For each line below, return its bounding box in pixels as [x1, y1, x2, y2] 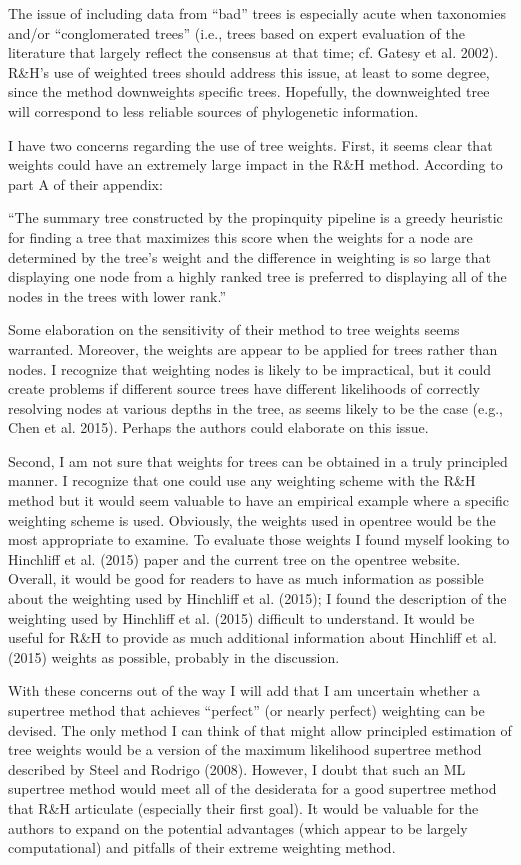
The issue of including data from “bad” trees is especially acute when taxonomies [8, 3, 506, 23]
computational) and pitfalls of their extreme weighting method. [8, 837, 396, 858]
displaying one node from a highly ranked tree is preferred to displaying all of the [8, 266, 507, 287]
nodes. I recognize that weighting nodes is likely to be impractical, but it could [8, 358, 491, 379]
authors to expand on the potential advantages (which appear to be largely [8, 817, 468, 838]
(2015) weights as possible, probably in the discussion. [8, 646, 340, 667]
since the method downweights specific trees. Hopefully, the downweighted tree [8, 81, 490, 102]
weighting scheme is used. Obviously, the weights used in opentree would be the [8, 509, 496, 530]
